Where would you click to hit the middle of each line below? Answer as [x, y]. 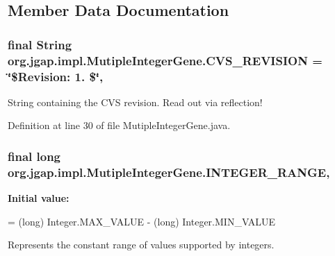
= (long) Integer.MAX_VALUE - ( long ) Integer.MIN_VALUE [142, 221]
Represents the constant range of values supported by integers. [141, 245]
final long [34, 156]
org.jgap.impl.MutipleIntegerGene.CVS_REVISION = [165, 60]
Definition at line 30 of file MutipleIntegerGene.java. [119, 125]
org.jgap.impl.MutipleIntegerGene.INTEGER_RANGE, [169, 172]
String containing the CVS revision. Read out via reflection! [135, 102]
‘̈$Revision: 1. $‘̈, [56, 76]
